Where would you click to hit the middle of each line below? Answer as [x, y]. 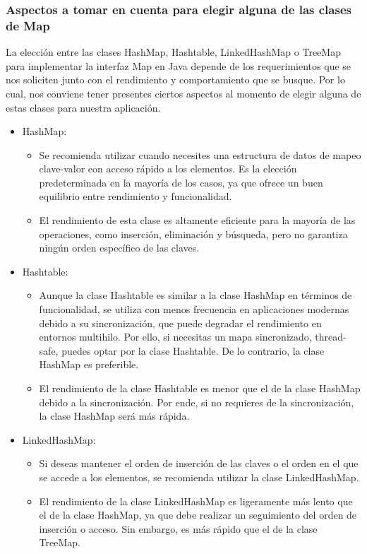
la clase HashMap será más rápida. [114, 416]
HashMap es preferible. [89, 364]
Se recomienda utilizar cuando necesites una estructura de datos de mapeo [200, 154]
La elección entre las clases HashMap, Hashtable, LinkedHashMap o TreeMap [173, 52]
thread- [331, 337]
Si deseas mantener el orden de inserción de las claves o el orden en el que [199, 463]
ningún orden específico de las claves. [119, 248]
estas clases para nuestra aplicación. [83, 107]
